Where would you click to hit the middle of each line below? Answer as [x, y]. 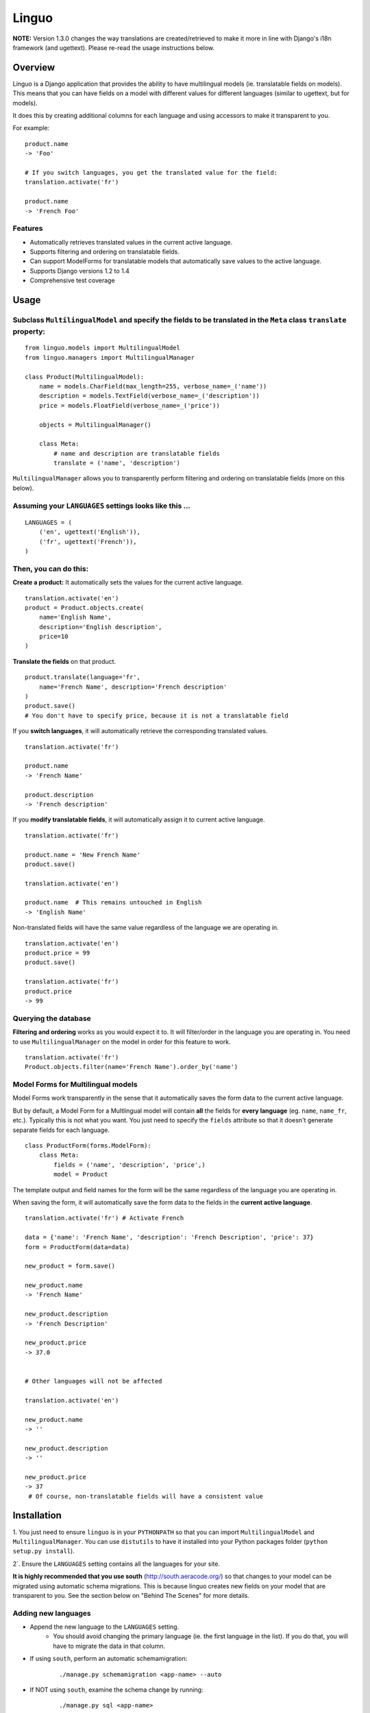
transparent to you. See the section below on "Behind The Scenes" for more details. [131, 1595]
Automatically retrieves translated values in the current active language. [131, 242]
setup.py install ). [44, 1551]
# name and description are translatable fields [137, 453]
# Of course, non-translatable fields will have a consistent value [146, 1496]
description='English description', [100, 627]
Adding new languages [52, 1613]
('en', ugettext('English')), [89, 532]
